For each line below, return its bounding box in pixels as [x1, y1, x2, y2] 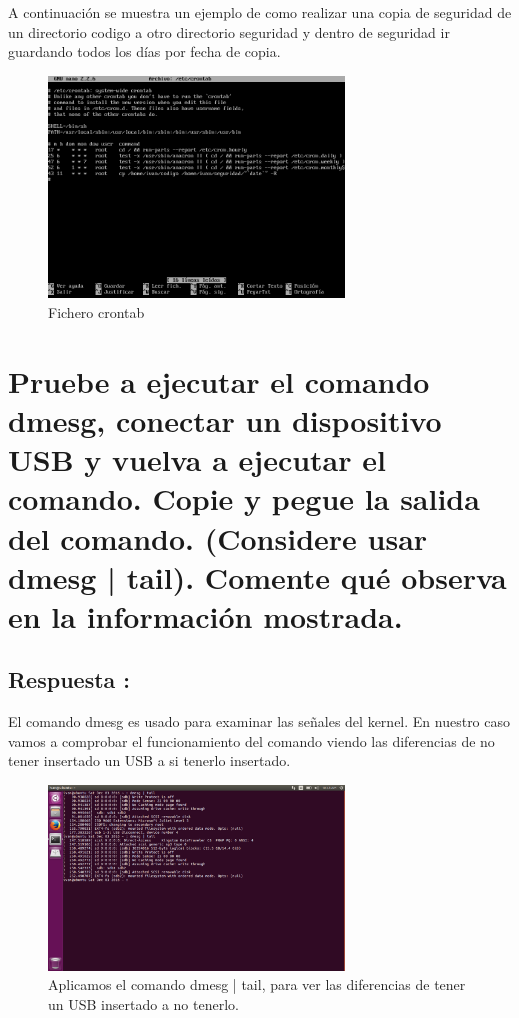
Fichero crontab [48, 301, 145, 322]
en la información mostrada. [8, 595, 403, 636]
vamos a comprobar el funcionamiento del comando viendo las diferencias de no [8, 730, 495, 751]
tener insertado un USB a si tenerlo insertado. [8, 750, 291, 771]
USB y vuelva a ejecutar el [8, 439, 386, 480]
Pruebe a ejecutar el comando [8, 360, 430, 401]
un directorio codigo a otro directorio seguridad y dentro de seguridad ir [8, 21, 450, 42]
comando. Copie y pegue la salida [8, 478, 480, 519]
